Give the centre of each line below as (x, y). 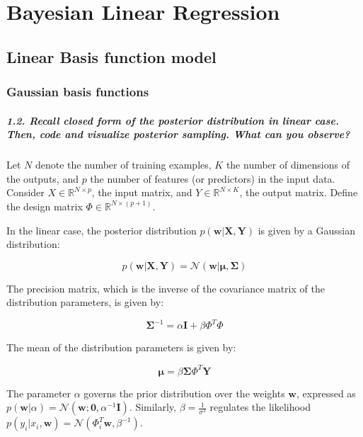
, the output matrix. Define (299, 192)
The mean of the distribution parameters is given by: (121, 347)
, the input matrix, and (142, 192)
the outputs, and (42, 178)
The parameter (39, 393)
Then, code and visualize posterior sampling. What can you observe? (178, 134)
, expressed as (326, 393)
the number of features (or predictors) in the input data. (213, 178)
